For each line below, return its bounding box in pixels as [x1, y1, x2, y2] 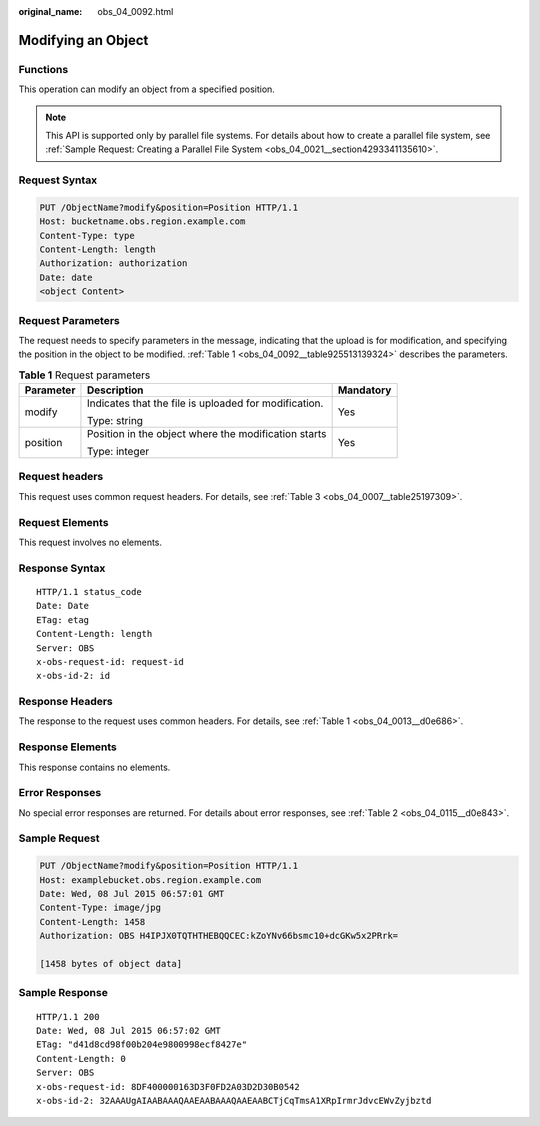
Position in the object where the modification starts [86, 427, 327, 441]
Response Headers [18, 695, 114, 709]
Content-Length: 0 [36, 1053, 127, 1064]
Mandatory [337, 383, 392, 397]
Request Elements [18, 515, 109, 529]
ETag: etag [36, 614, 90, 625]
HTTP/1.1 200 [36, 1011, 100, 1022]
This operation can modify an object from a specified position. [18, 83, 275, 95]
